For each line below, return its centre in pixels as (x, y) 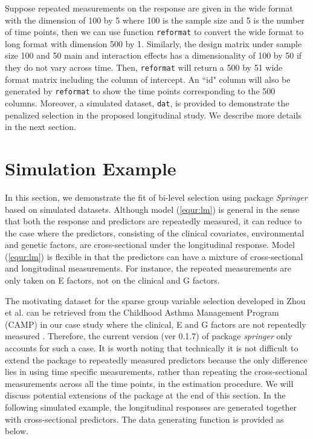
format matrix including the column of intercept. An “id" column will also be (148, 79)
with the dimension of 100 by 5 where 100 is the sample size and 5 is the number (155, 20)
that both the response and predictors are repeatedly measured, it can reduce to (153, 221)
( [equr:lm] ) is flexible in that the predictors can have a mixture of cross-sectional (154, 256)
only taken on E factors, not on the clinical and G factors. (112, 280)
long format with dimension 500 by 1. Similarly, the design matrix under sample (153, 43)
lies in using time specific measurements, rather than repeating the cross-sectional (156, 372)
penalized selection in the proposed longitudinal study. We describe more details (153, 115)
